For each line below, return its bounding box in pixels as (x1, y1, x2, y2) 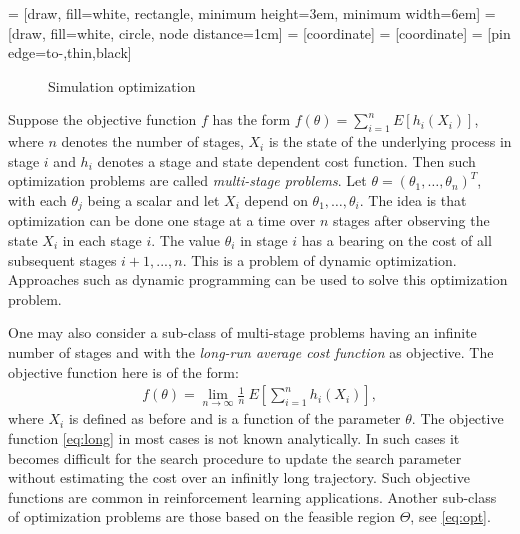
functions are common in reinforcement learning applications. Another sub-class (8, 486, 497, 507)
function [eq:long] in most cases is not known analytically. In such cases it (8, 428, 460, 448)
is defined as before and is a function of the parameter (68, 408, 401, 429)
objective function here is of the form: (8, 361, 239, 382)
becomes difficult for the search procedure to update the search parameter (8, 447, 462, 468)
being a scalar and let (87, 189, 220, 210)
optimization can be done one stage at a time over (8, 210, 316, 231)
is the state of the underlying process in (268, 131, 512, 152)
